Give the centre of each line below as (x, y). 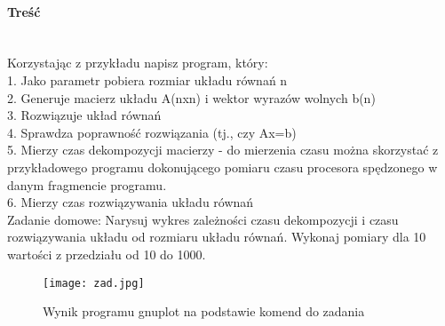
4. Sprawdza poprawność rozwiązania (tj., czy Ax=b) (152, 132)
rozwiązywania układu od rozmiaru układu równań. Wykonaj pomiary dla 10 (217, 237)
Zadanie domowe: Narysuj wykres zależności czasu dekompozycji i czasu (203, 219)
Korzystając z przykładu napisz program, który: (138, 63)
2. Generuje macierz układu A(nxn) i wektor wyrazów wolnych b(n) (191, 97)
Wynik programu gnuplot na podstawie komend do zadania (204, 311)
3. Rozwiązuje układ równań (84, 115)
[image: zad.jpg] (94, 283)
